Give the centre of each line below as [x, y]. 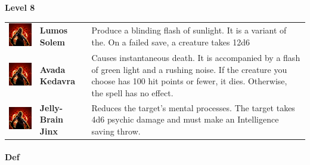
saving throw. [116, 131]
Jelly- [51, 107]
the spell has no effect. [132, 92]
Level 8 [20, 7]
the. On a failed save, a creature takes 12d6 [170, 42]
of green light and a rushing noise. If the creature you [189, 69]
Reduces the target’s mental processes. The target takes [193, 107]
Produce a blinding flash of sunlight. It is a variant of [189, 30]
